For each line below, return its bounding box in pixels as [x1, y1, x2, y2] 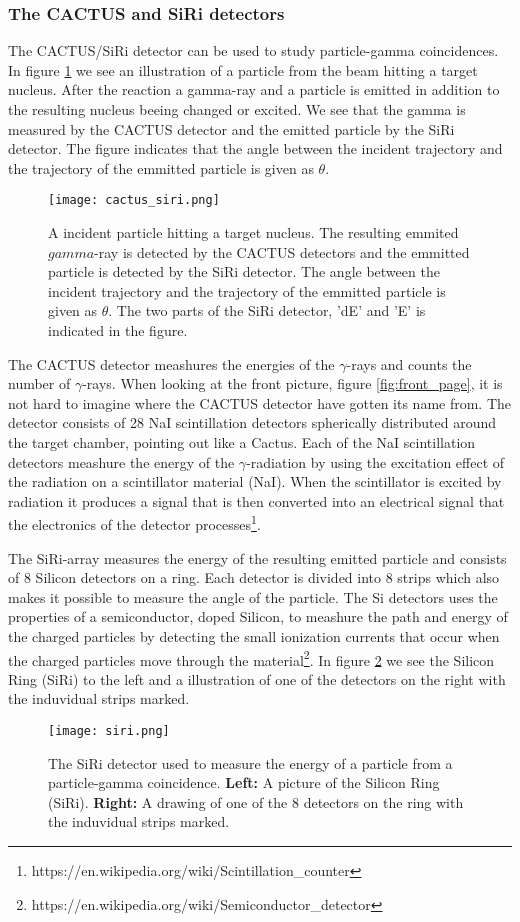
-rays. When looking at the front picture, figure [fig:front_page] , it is [82, 373, 503, 394]
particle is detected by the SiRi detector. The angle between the [48, 261, 440, 282]
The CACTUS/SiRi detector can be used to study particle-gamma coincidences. [8, 40, 499, 61]
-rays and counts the [346, 353, 472, 374]
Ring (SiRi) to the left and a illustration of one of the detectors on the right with [8, 668, 506, 689]
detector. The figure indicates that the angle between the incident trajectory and [8, 138, 503, 159]
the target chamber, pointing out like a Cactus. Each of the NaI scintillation [8, 431, 476, 452]
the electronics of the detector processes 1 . [8, 511, 261, 534]
